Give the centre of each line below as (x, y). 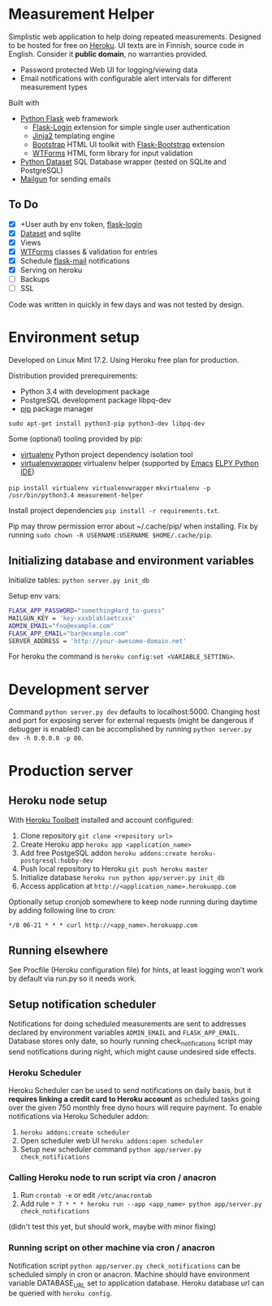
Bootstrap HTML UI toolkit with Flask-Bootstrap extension (129, 144)
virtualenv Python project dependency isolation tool (106, 455)
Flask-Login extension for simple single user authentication (131, 127)
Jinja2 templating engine (73, 136)
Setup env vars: (35, 596)
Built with (24, 102)
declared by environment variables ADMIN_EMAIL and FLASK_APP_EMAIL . (124, 1032)
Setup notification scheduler (82, 1004)
